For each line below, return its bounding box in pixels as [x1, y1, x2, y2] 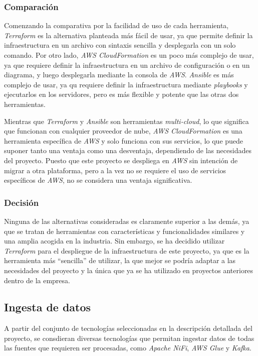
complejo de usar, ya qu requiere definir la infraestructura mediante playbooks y [4, 79, 248, 89]
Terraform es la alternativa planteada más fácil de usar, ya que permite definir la [4, 30, 253, 40]
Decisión [4, 196, 39, 208]
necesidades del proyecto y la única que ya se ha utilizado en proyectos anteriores [4, 265, 253, 275]
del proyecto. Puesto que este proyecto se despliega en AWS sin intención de [4, 155, 238, 165]
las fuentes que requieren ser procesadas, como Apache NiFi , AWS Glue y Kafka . [4, 342, 251, 353]
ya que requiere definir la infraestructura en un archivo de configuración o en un [4, 59, 250, 70]
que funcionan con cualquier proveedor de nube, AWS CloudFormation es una [4, 126, 242, 136]
